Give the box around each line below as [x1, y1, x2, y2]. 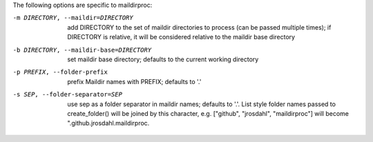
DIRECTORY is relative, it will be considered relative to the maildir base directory [67, 33, 296, 41]
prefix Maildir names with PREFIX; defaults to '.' [67, 77, 202, 85]
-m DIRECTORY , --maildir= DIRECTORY [12, 14, 134, 22]
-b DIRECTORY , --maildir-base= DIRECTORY [12, 45, 152, 54]
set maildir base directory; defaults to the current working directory [67, 55, 259, 63]
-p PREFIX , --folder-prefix [12, 68, 108, 76]
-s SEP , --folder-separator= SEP [12, 90, 122, 99]
